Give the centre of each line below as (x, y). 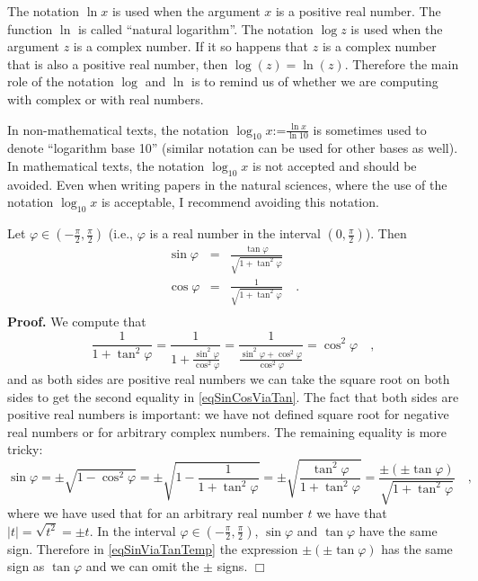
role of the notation (61, 81)
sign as (26, 566)
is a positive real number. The (358, 11)
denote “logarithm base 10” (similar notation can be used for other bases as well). (233, 148)
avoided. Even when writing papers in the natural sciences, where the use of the (227, 184)
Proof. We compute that (77, 322)
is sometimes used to (370, 129)
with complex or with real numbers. (106, 98)
